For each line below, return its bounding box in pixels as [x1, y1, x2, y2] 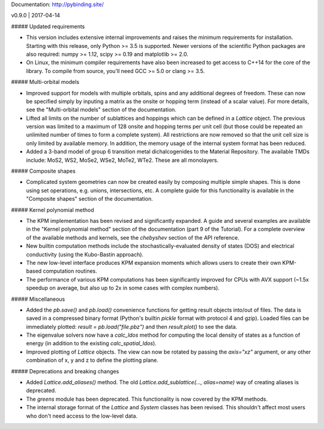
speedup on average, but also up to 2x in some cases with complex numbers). [26, 285, 220, 292]
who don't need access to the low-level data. [26, 412, 138, 419]
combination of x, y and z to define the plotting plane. [26, 357, 158, 364]
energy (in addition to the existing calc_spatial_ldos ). [26, 340, 157, 347]
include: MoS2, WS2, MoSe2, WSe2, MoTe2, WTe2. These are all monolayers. [26, 156, 219, 164]
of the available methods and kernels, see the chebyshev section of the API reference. [26, 234, 240, 241]
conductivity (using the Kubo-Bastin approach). [26, 250, 144, 258]
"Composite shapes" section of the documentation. [26, 195, 153, 203]
